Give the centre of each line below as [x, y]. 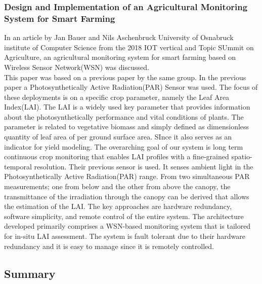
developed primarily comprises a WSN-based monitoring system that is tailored [127, 226]
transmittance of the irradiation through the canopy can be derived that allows [127, 196]
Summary [30, 273]
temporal [18, 166]
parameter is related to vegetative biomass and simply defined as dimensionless [127, 127]
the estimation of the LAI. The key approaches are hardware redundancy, [118, 206]
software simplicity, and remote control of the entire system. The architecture [124, 216]
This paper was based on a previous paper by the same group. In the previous [125, 77]
